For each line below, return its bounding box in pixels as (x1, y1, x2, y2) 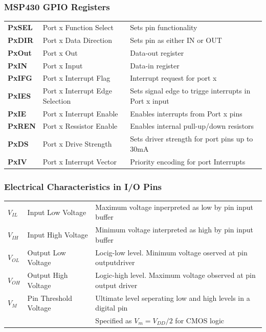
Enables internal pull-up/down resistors (130, 121, 254, 131)
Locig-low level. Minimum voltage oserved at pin (95, 247, 248, 257)
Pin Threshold (27, 292, 73, 303)
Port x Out (42, 47, 78, 58)
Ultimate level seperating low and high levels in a (95, 292, 250, 303)
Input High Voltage (27, 229, 88, 240)
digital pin (95, 302, 128, 313)
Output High (27, 270, 68, 280)
